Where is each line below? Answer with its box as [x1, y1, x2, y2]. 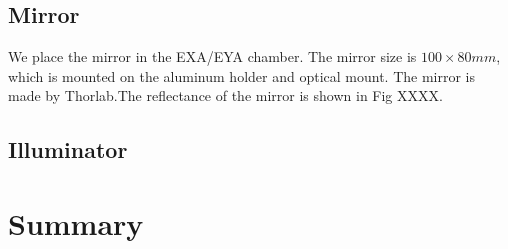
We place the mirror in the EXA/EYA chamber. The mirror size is [8, 46, 417, 67]
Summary [8, 202, 144, 243]
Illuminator [8, 134, 128, 165]
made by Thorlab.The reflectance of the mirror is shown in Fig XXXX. [8, 85, 443, 106]
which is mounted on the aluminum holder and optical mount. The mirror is [8, 65, 475, 86]
